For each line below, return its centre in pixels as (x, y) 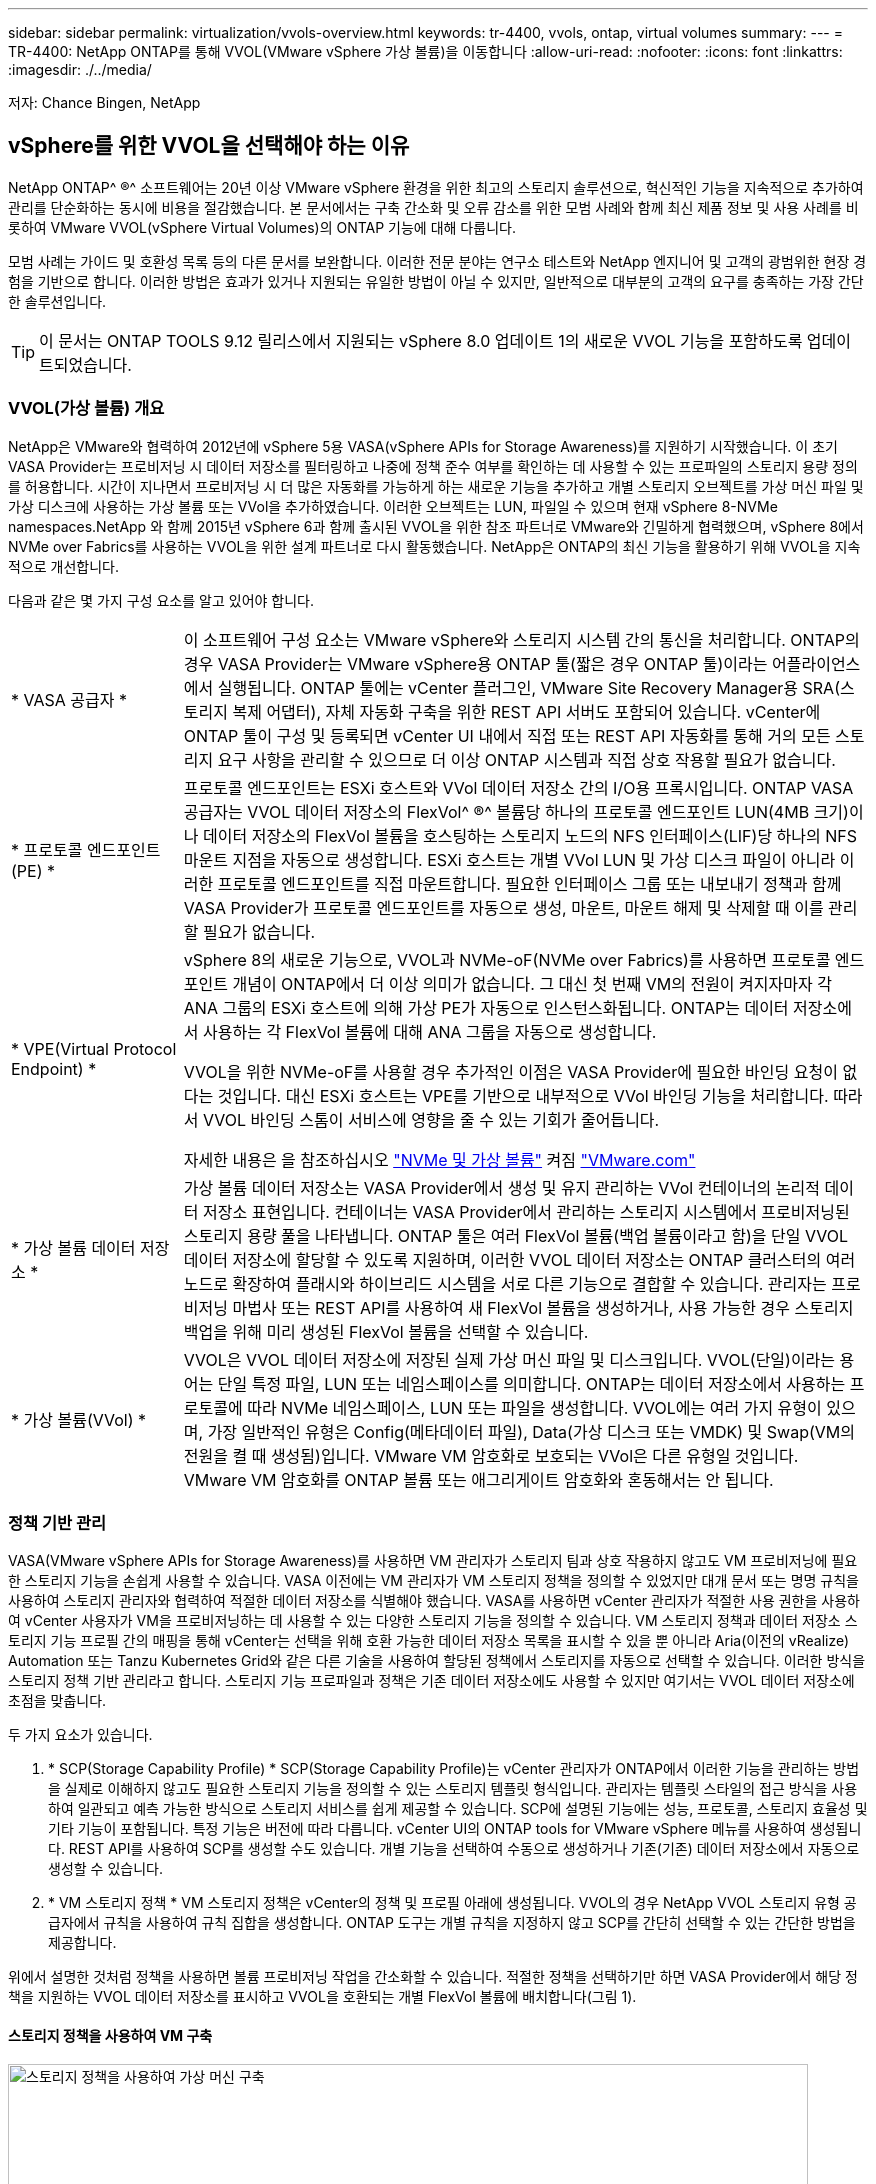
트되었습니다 (83, 364)
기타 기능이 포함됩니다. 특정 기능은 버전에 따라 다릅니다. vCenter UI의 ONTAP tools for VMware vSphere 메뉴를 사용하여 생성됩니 (455, 1829)
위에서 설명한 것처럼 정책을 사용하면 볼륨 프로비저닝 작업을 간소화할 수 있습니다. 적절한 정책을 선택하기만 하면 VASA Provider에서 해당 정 (433, 1977)
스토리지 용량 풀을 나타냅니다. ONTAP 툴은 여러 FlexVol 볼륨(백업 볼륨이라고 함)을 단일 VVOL (515, 1235)
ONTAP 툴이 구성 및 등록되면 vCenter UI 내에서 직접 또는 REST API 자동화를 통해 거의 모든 (507, 735)
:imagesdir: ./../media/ (80, 69)
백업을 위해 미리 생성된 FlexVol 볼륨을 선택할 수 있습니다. (386, 1331)
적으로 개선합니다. (64, 566)
